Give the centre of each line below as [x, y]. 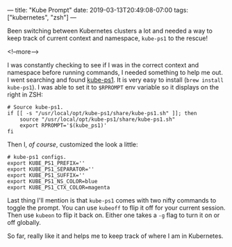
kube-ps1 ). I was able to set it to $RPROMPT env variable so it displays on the [113, 87]
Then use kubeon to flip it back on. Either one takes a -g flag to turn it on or [114, 215]
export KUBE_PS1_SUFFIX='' [46, 176]
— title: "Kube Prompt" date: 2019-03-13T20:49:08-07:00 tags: [98, 10]
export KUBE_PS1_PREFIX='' [46, 163]
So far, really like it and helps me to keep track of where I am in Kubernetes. [115, 236]
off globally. [24, 222]
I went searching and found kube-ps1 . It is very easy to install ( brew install [116, 80]
